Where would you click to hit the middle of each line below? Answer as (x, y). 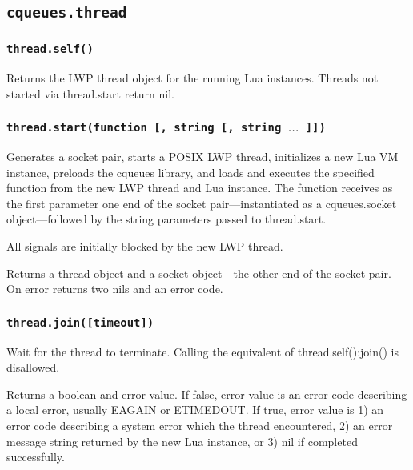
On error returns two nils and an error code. (115, 289)
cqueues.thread (67, 13)
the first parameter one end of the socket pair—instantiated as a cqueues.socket (202, 203)
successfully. (36, 457)
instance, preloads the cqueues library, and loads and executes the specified (190, 172)
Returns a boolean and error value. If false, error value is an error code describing (207, 394)
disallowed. (33, 367)
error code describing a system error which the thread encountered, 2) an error (200, 426)
